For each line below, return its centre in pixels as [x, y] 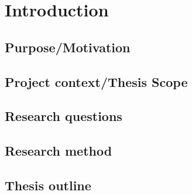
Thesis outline [48, 185]
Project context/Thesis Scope [96, 81]
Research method [59, 151]
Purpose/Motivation [68, 47]
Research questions [64, 116]
